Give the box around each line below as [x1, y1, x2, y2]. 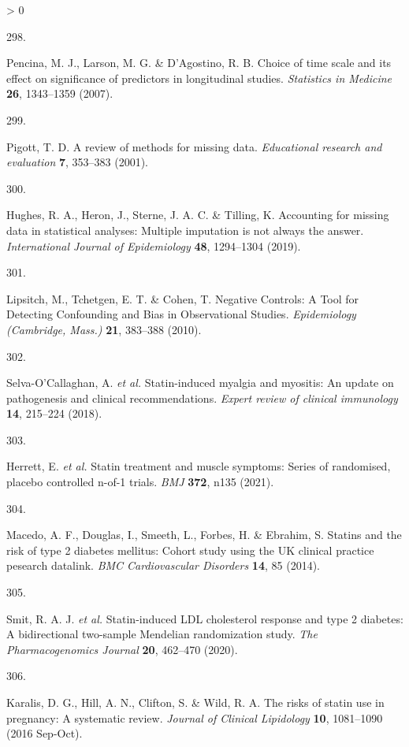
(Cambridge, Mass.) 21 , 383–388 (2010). [6, 321, 202, 337]
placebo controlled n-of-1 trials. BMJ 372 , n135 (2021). [6, 474, 274, 490]
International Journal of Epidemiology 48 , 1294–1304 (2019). [6, 237, 301, 254]
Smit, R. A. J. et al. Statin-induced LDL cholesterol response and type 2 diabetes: [6, 610, 403, 626]
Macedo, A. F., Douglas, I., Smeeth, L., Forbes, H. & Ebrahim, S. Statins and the [6, 526, 402, 543]
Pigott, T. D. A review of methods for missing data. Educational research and [6, 138, 382, 154]
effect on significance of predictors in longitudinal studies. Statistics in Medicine [6, 69, 392, 86]
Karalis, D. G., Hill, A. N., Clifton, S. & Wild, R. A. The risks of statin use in [6, 694, 385, 710]
